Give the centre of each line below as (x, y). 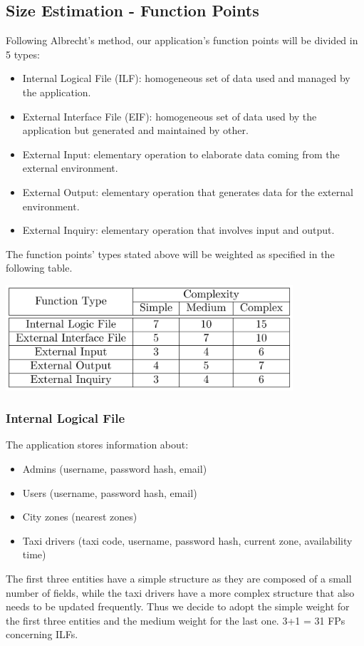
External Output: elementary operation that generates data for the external (188, 191)
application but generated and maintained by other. (135, 130)
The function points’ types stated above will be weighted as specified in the (170, 253)
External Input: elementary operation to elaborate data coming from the (181, 154)
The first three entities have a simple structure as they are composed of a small (179, 578)
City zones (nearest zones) (80, 517)
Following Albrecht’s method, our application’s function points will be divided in (182, 40)
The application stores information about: (97, 445)
